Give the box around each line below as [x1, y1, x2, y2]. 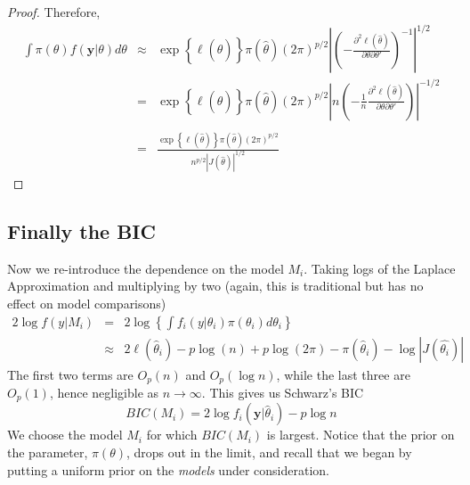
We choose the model [7, 425, 123, 444]
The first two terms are [7, 365, 134, 383]
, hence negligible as [49, 383, 159, 401]
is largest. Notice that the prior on [266, 425, 455, 444]
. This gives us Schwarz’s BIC [201, 383, 364, 401]
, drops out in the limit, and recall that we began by [126, 443, 412, 462]
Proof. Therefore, [7, 3, 101, 21]
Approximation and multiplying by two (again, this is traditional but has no [7, 276, 424, 295]
